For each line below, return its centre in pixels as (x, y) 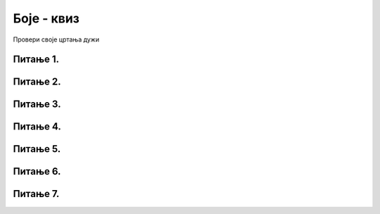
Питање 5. (37, 149)
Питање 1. (36, 59)
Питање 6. (37, 171)
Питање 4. (37, 127)
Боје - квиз (46, 18)
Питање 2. (37, 82)
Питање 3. (37, 105)
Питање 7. (36, 194)
